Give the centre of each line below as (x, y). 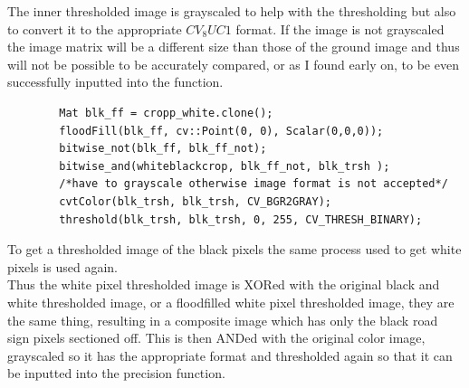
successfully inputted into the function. (115, 82)
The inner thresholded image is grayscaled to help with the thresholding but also (232, 11)
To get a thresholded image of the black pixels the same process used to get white (234, 249)
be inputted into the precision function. (116, 373)
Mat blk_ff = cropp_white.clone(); (166, 113)
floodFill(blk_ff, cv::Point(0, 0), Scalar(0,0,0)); (221, 131)
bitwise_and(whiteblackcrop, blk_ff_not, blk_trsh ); (225, 166)
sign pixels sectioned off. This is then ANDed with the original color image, (216, 338)
